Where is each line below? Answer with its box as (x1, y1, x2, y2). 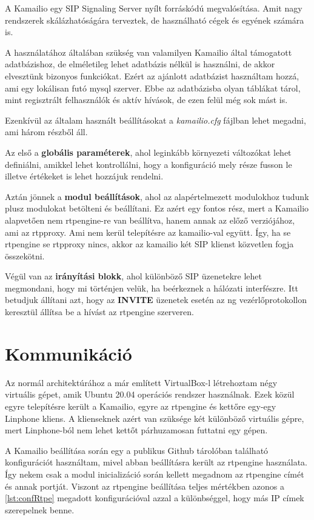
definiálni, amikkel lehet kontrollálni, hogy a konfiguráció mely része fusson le (5, 158, 292, 170)
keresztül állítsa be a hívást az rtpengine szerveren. (5, 305, 194, 318)
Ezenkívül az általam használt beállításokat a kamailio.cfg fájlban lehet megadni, (5, 113, 306, 126)
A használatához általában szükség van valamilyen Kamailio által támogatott (5, 45, 292, 58)
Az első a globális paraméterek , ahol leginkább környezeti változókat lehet (5, 145, 292, 158)
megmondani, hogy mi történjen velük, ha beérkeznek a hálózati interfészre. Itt (5, 281, 299, 294)
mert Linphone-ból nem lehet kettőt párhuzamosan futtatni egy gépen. (5, 424, 268, 436)
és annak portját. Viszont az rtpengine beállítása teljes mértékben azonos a (5, 479, 284, 492)
